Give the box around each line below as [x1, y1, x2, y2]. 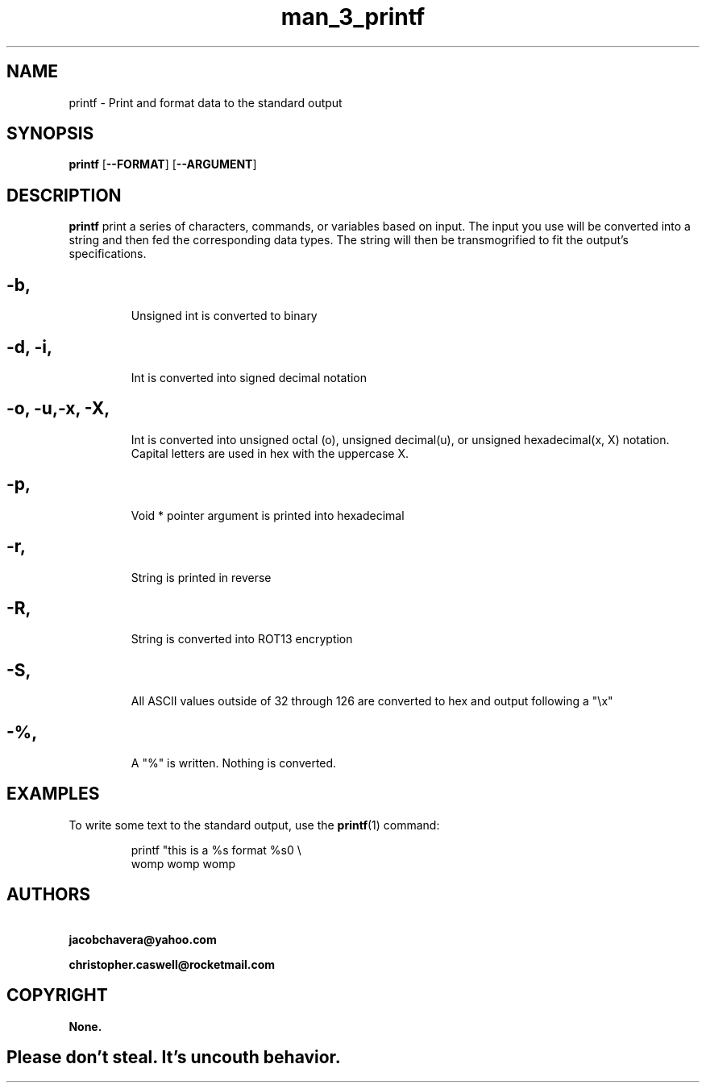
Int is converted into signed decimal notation [131, 370, 368, 384]
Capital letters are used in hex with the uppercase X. [131, 446, 409, 460]
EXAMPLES [6, 783, 100, 804]
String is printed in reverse [131, 570, 272, 584]
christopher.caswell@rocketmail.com [69, 957, 276, 971]
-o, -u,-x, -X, [6, 398, 110, 419]
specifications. [69, 247, 147, 261]
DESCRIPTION [6, 185, 122, 206]
